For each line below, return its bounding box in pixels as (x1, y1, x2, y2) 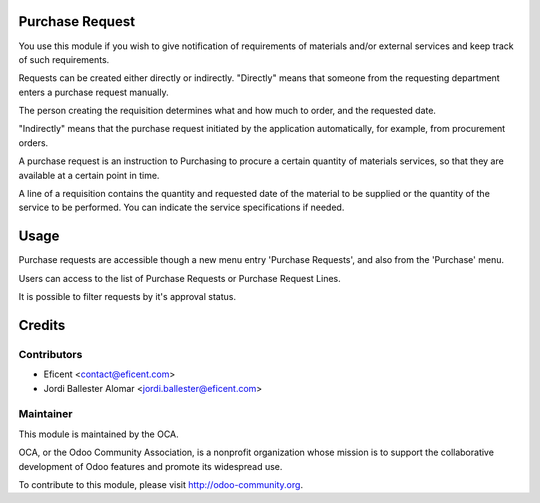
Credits (18, 316, 66, 334)
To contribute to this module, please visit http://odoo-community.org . (18, 478, 304, 490)
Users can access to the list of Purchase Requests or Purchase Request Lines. (18, 272, 342, 284)
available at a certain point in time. (18, 169, 160, 181)
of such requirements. (18, 53, 110, 65)
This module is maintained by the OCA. (18, 428, 179, 440)
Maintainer (18, 407, 73, 421)
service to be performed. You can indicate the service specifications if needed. (18, 201, 345, 214)
